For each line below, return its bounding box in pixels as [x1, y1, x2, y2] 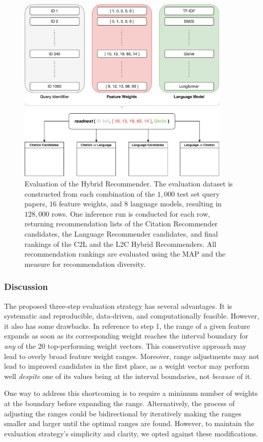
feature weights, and [59, 198, 122, 209]
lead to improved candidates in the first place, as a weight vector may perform [4, 361, 249, 371]
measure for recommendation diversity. [25, 258, 146, 269]
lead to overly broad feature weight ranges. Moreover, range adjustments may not [4, 350, 259, 361]
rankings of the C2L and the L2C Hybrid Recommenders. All [25, 238, 217, 249]
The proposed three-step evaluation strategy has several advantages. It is [4, 300, 232, 311]
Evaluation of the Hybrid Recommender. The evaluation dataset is [25, 178, 233, 189]
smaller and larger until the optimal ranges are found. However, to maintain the [4, 418, 254, 429]
